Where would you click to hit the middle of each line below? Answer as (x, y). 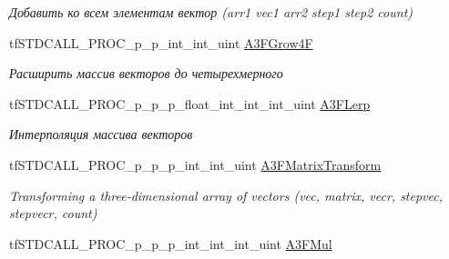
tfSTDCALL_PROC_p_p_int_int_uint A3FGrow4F (161, 42)
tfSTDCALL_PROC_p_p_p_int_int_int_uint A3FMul (171, 243)
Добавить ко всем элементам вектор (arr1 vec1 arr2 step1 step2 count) (211, 12)
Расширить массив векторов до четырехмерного (146, 73)
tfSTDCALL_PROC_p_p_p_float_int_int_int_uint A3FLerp (190, 103)
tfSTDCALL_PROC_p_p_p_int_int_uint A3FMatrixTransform (195, 164)
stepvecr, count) (53, 213)
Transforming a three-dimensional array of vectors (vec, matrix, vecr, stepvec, (226, 195)
